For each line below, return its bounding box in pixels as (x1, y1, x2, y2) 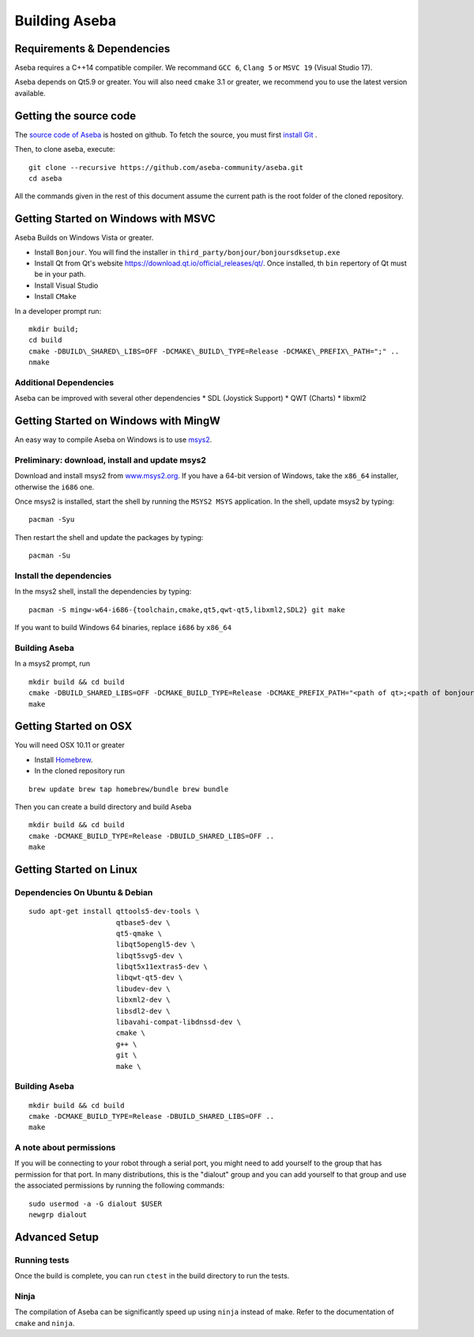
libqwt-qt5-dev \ (115, 973, 183, 982)
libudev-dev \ (115, 984, 171, 993)
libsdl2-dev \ (115, 1007, 171, 1015)
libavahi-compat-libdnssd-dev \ (115, 1018, 241, 1027)
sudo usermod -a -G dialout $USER (28, 1199, 162, 1208)
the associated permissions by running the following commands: (14, 1180, 225, 1190)
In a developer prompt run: (14, 306, 102, 315)
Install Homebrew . (34, 755, 93, 765)
